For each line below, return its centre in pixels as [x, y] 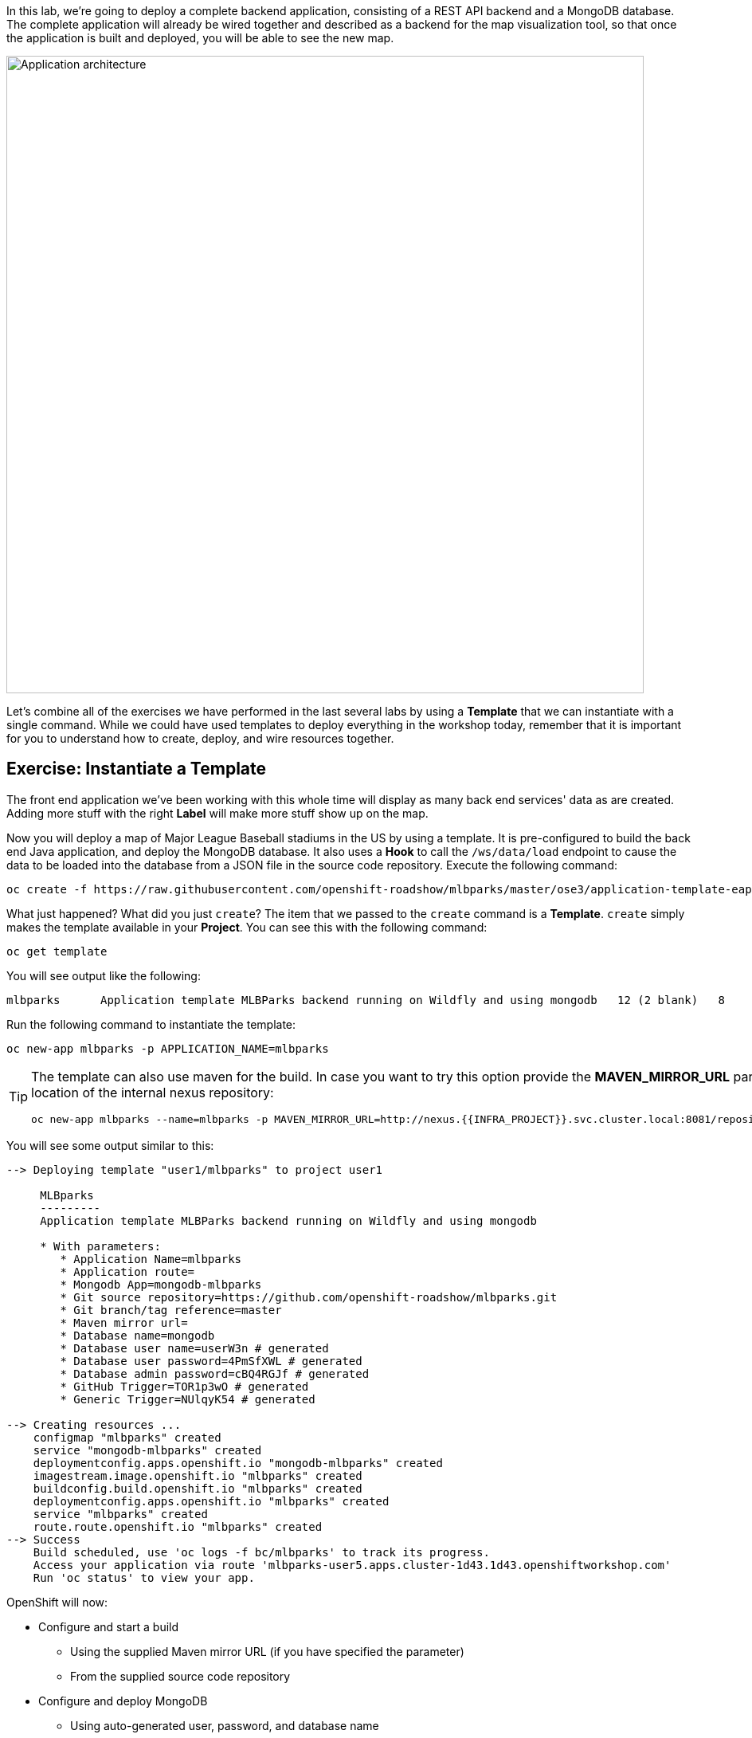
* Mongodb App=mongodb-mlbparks [161, 1284]
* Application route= [127, 1271]
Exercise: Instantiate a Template [137, 769]
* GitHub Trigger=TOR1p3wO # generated [184, 1386]
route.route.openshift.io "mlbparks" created [178, 1526]
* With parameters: [100, 1246]
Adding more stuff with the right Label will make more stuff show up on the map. [217, 813]
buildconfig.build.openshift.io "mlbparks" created [198, 1488]
